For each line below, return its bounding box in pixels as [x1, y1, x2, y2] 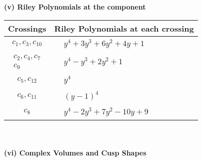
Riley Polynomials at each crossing [54, 22, 194, 34]
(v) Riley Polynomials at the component [4, 2, 146, 12]
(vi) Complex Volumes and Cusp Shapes [4, 147, 146, 158]
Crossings [8, 22, 46, 34]
